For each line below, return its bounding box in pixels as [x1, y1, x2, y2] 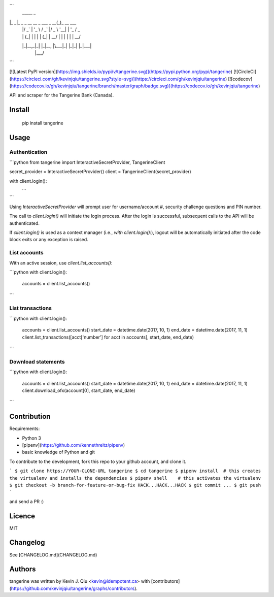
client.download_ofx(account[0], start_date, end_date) [22, 387, 135, 393]
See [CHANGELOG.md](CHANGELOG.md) [9, 551, 97, 558]
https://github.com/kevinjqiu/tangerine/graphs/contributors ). [11, 585, 138, 591]
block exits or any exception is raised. [9, 237, 88, 243]
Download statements [9, 358, 65, 365]
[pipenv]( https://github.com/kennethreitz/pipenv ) [22, 442, 125, 448]
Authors [9, 565, 36, 574]
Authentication [9, 149, 48, 156]
